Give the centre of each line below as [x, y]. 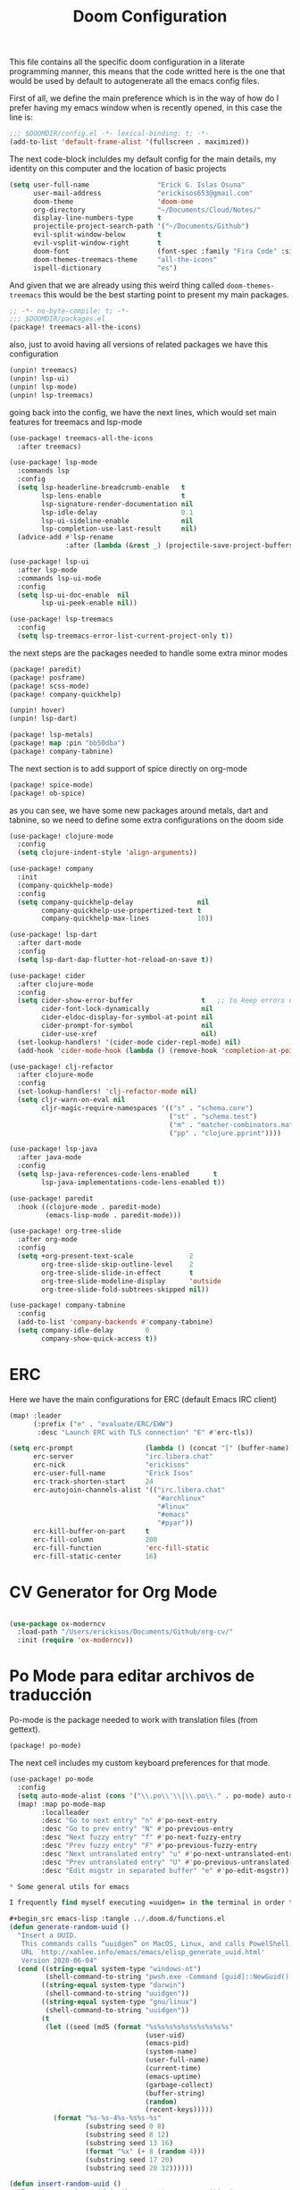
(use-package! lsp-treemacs [62, 619]
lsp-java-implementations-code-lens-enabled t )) [133, 1182]
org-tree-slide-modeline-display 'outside [131, 1281]
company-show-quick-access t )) [100, 1338]
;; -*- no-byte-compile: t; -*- [69, 311]
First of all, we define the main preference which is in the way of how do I [144, 98]
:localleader [66, 1812]
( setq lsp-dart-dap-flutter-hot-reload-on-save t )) [116, 959]
